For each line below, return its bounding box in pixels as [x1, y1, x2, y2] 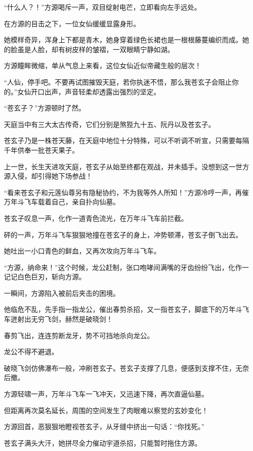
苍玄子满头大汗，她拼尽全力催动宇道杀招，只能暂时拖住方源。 [4, 437, 201, 448]
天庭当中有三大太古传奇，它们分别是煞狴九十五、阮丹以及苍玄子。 [4, 119, 215, 129]
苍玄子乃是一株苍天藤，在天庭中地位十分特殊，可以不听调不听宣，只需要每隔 [4, 135, 249, 145]
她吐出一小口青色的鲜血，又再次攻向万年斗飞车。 [4, 246, 161, 256]
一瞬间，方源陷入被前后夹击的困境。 [4, 288, 120, 298]
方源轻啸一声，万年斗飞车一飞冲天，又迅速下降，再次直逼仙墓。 [4, 389, 208, 399]
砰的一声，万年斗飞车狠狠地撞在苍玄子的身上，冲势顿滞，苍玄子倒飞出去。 [4, 229, 242, 239]
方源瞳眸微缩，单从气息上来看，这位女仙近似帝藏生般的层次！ [4, 60, 201, 71]
